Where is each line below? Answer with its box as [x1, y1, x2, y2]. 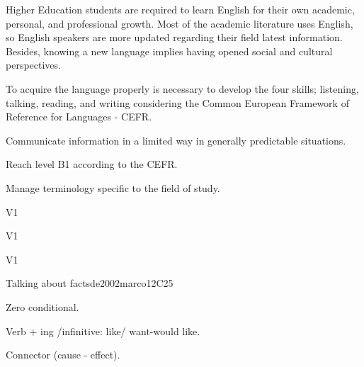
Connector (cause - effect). [6, 347, 120, 362]
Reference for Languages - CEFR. [6, 109, 152, 124]
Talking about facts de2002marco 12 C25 [6, 276, 174, 290]
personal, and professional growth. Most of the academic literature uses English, [6, 16, 353, 30]
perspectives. [6, 57, 61, 72]
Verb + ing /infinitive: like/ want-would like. [6, 323, 200, 338]
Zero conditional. [6, 299, 79, 314]
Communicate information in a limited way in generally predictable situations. [6, 132, 346, 147]
